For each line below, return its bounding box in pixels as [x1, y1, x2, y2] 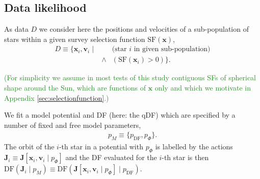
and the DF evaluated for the [65, 152, 157, 163]
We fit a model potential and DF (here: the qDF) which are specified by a [4, 109, 236, 120]
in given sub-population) [134, 46, 211, 53]
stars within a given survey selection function [4, 33, 145, 44]
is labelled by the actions [155, 141, 233, 152]
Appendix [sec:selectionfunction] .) [4, 92, 109, 103]
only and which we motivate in [154, 82, 251, 93]
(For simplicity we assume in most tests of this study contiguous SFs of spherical [4, 72, 256, 83]
